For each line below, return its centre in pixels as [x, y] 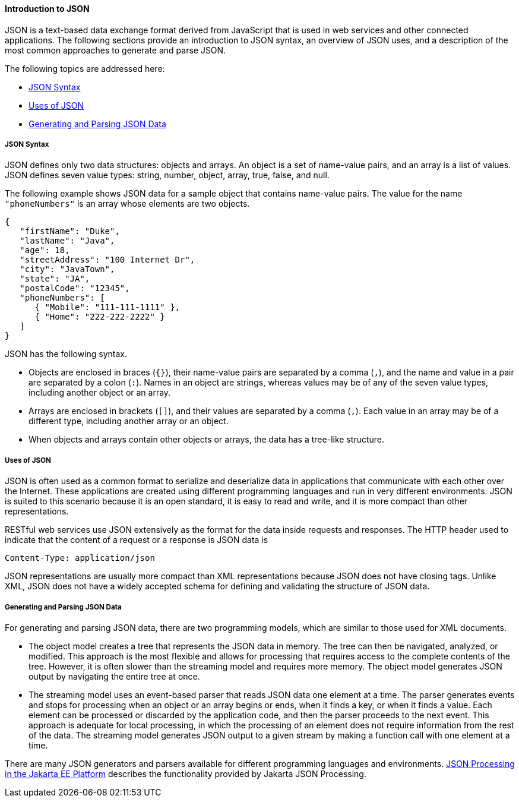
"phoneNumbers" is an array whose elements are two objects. [127, 204]
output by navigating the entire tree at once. [114, 676]
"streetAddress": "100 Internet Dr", [107, 260]
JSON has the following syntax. [66, 354]
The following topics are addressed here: [85, 68]
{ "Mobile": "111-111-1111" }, [107, 307]
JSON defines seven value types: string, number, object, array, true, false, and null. [167, 175]
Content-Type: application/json [80, 558]
